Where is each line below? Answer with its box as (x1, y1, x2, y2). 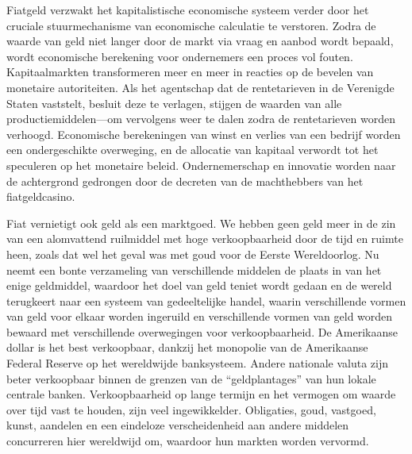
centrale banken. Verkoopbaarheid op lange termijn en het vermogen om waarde (6, 386, 396, 402)
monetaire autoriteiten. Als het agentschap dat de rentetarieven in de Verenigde (6, 79, 395, 95)
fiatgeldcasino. (6, 188, 75, 205)
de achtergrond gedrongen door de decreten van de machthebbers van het (6, 172, 364, 189)
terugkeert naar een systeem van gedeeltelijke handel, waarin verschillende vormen (6, 292, 406, 309)
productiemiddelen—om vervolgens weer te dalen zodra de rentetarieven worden (6, 110, 395, 127)
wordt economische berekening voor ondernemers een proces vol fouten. (6, 48, 353, 64)
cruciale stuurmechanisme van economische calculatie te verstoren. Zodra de (6, 17, 376, 33)
